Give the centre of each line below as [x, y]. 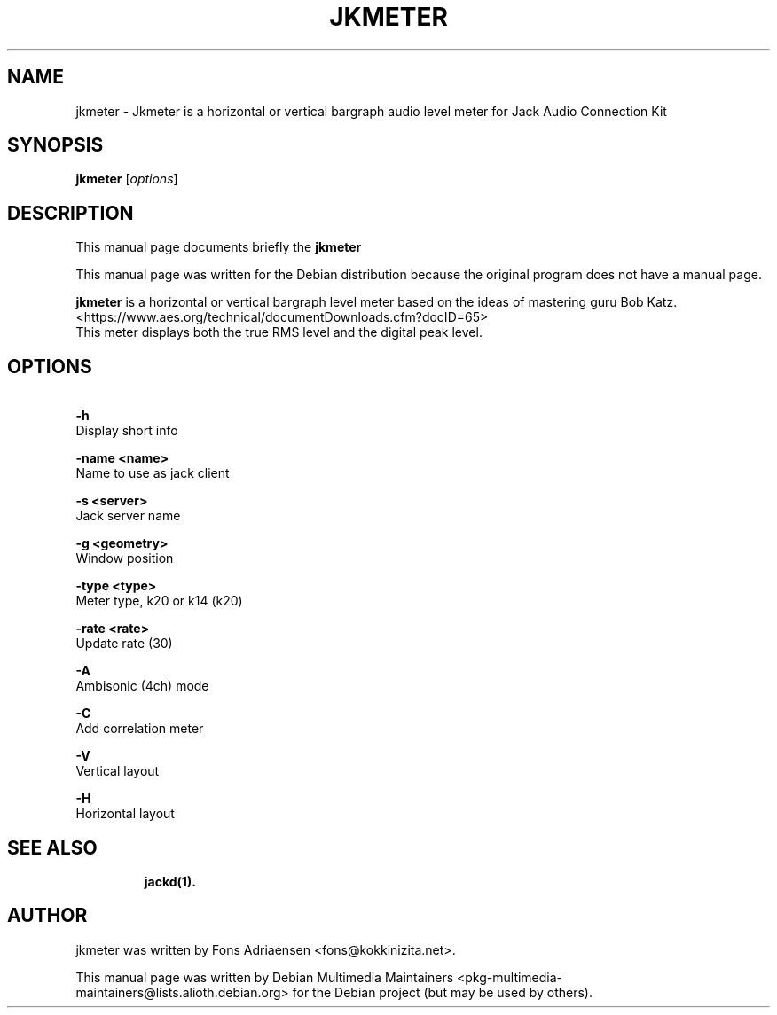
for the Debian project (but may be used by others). [442, 992]
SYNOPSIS [55, 145]
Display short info [127, 431]
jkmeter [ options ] [127, 179]
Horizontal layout [125, 814]
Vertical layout [118, 771]
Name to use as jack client [153, 473]
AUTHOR [47, 916]
